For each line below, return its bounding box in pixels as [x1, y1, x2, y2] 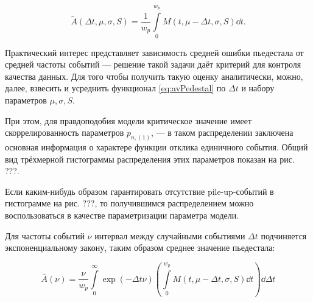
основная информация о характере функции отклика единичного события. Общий [5, 140, 308, 153]
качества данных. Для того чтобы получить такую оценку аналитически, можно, [5, 69, 303, 82]
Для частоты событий [5, 229, 85, 242]
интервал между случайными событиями [94, 229, 245, 242]
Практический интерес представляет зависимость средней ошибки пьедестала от [5, 46, 304, 58]
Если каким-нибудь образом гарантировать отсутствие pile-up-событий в [5, 184, 274, 197]
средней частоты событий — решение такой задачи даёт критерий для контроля [5, 58, 301, 71]
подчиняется [261, 229, 307, 242]
